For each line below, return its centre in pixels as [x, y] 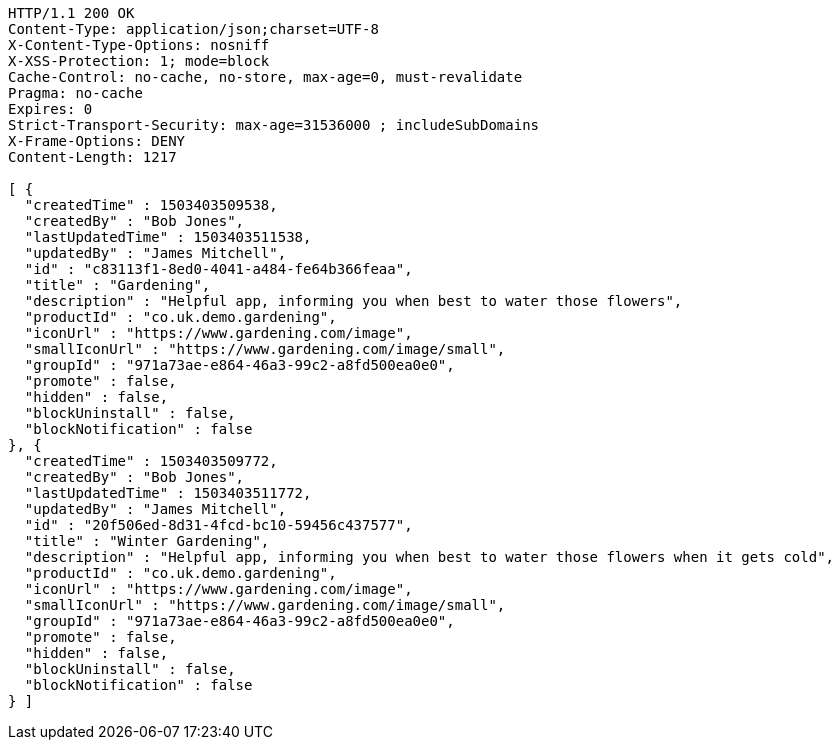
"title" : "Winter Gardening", [147, 541]
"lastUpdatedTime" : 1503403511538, [168, 237]
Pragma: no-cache [75, 93]
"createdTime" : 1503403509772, [151, 461]
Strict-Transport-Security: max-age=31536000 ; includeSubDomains [274, 125]
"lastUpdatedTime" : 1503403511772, [168, 493]
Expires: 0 [50, 109]
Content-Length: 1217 [92, 157]
